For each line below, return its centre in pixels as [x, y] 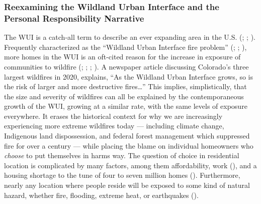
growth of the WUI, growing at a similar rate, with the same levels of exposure [126, 106]
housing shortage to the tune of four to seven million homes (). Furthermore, [122, 175]
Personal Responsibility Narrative [74, 18]
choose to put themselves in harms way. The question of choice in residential [122, 155]
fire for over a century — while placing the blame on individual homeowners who [129, 145]
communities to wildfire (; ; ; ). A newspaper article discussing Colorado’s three [126, 66]
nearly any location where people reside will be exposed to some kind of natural [127, 185]
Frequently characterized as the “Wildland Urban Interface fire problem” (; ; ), [125, 47]
